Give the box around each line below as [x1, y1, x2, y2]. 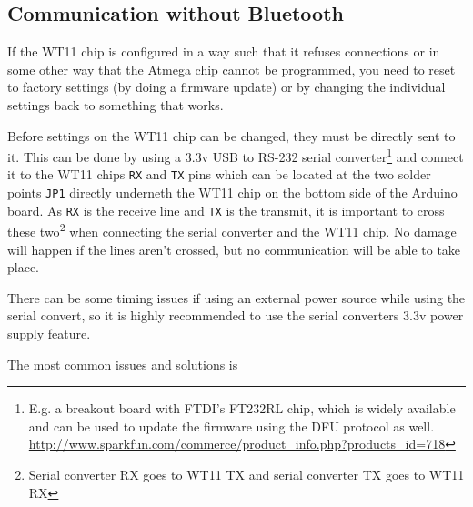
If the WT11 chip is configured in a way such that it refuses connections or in [7, 42, 440, 61]
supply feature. [7, 324, 91, 343]
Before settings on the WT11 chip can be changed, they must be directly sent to [7, 126, 456, 145]
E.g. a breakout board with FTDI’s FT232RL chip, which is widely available [28, 399, 456, 418]
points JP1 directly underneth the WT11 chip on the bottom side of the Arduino [7, 183, 458, 202]
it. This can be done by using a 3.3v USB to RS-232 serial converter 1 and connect [7, 145, 464, 166]
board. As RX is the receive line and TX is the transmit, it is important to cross [7, 200, 445, 219]
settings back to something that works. [7, 95, 224, 114]
